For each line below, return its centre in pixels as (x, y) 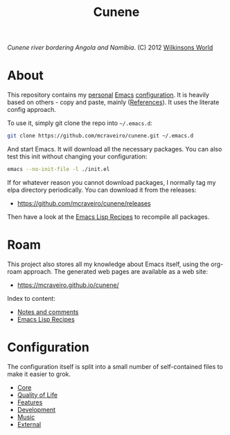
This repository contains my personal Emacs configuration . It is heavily (108, 95)
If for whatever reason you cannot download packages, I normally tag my (112, 182)
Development (36, 409)
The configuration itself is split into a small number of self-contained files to (115, 366)
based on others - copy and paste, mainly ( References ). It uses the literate (113, 102)
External (29, 424)
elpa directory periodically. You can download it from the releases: (102, 190)
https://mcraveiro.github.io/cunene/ (68, 285)
